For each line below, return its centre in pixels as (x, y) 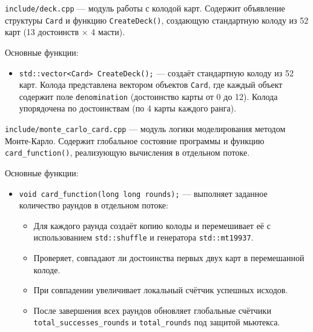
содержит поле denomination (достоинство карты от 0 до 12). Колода (148, 96)
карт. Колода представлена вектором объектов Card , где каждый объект (151, 85)
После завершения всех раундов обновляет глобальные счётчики (152, 310)
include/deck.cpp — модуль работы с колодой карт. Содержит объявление (145, 8)
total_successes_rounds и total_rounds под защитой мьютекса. (157, 322)
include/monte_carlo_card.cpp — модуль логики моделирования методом (145, 129)
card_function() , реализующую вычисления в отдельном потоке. (127, 152)
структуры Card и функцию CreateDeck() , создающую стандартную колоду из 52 (157, 20)
